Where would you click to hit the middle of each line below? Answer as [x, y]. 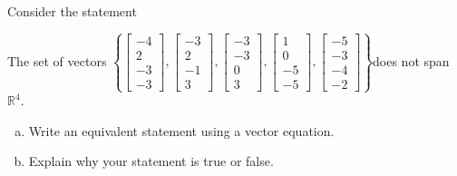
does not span [411, 60]
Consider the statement [72, 11]
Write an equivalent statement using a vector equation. [181, 130]
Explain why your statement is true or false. [151, 161]
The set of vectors [57, 60]
